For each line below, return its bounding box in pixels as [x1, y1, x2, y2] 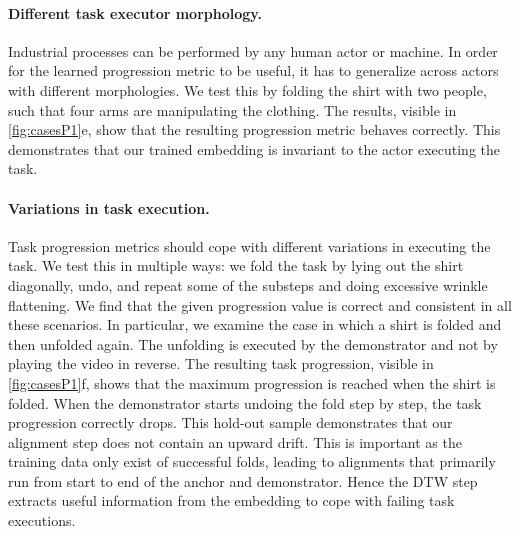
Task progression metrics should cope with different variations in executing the [8, 235, 491, 256]
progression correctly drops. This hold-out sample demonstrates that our [8, 412, 453, 433]
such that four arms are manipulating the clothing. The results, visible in [8, 99, 457, 120]
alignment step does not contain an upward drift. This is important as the [8, 431, 462, 452]
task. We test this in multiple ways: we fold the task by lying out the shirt [8, 255, 464, 276]
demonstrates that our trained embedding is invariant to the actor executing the [8, 138, 500, 159]
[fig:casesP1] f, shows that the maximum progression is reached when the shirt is [8, 372, 496, 393]
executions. [8, 510, 76, 531]
